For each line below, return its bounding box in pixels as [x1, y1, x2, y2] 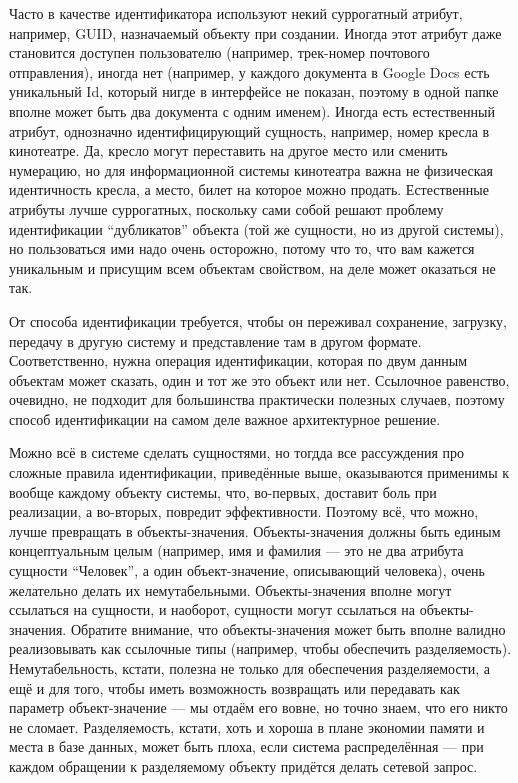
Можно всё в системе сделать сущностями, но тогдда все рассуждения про [9, 442, 465, 463]
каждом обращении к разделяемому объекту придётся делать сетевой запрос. [9, 755, 478, 776]
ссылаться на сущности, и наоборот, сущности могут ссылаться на [9, 599, 416, 620]
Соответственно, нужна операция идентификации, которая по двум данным [9, 350, 468, 371]
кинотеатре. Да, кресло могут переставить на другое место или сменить [9, 140, 448, 161]
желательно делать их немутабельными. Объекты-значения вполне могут [9, 579, 452, 600]
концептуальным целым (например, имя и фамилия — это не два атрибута [9, 540, 464, 561]
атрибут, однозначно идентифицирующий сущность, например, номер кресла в [9, 120, 490, 141]
